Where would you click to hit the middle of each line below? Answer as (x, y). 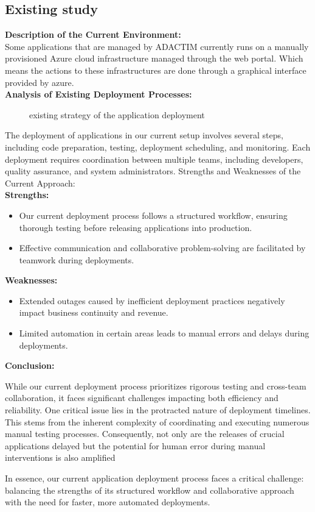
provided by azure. (40, 82)
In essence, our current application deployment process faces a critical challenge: (154, 478)
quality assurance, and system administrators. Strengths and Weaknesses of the (153, 171)
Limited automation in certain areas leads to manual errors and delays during (164, 333)
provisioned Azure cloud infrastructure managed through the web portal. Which (154, 58)
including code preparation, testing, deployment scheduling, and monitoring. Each (158, 147)
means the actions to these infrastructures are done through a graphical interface (156, 70)
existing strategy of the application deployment (117, 114)
